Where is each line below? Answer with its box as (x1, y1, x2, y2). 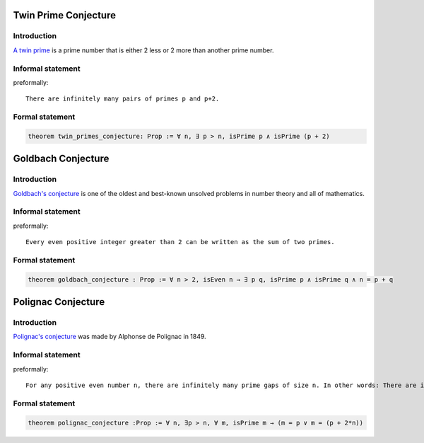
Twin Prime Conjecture (13, 9, 117, 21)
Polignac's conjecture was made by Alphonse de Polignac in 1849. (13, 333, 206, 341)
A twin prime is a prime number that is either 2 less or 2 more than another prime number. (13, 46, 274, 54)
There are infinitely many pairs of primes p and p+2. (25, 95, 220, 103)
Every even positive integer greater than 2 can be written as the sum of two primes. (25, 238, 335, 246)
